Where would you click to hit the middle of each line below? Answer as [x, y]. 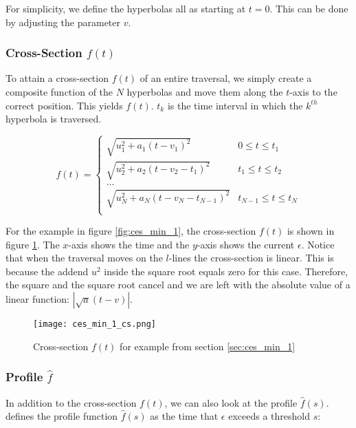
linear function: [38, 299]
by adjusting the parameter [63, 22]
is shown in [311, 231]
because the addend [47, 271]
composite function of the [59, 92]
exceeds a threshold [269, 416]
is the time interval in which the [235, 105]
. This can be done [309, 8]
